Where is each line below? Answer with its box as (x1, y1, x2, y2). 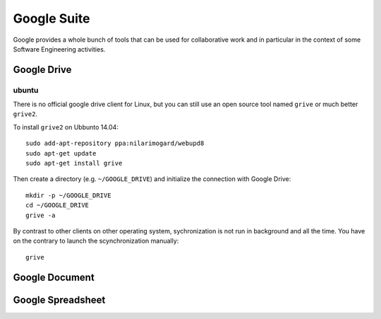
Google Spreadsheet (13, 294, 106, 306)
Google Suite (13, 11, 90, 26)
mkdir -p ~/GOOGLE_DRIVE (25, 191, 111, 199)
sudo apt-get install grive (25, 159, 123, 168)
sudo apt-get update (25, 149, 97, 157)
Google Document (13, 271, 95, 283)
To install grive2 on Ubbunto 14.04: (13, 122, 119, 131)
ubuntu (13, 85, 39, 95)
